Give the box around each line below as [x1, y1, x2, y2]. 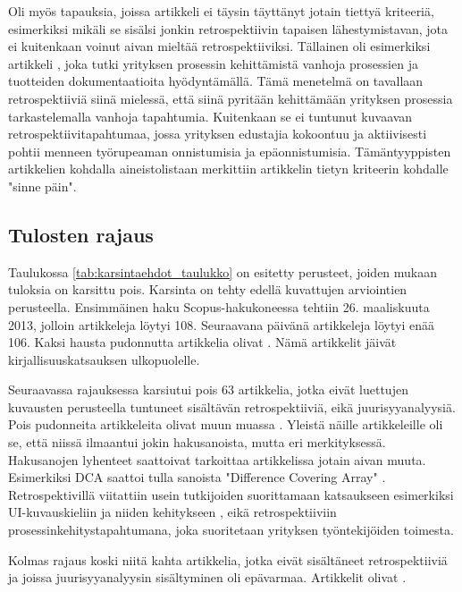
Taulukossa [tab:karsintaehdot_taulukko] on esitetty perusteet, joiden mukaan [8, 262, 438, 281]
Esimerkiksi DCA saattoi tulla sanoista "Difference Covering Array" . [8, 468, 386, 486]
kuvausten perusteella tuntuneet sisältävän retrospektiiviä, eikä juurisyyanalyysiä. [8, 397, 456, 416]
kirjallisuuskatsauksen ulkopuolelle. [8, 350, 200, 368]
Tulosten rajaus [8, 220, 154, 248]
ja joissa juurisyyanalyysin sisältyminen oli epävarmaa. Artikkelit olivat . [8, 568, 407, 587]
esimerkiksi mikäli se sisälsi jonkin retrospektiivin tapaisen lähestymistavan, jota [8, 19, 449, 38]
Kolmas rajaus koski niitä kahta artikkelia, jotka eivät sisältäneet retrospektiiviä [8, 550, 448, 569]
